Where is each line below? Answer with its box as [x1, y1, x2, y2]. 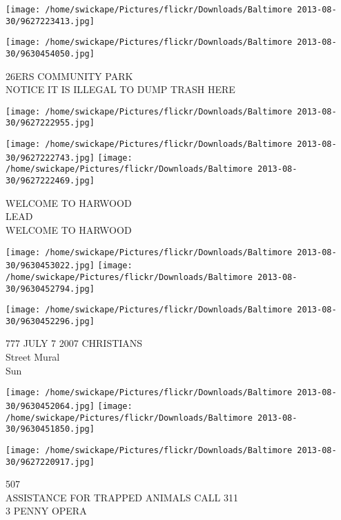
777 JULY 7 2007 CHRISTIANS [6, 336, 143, 350]
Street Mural [6, 350, 60, 364]
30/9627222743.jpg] [6, 152, 95, 163]
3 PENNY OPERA [6, 503, 87, 518]
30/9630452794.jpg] [6, 283, 95, 294]
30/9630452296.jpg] [6, 316, 95, 326]
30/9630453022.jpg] [6, 261, 95, 271]
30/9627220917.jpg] [6, 457, 95, 467]
